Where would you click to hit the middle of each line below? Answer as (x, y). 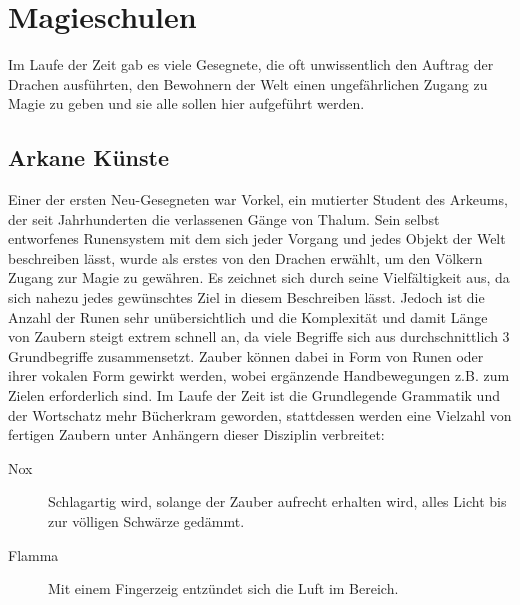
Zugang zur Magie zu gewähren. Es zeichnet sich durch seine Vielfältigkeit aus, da (259, 277)
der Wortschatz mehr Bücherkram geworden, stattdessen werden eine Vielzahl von (260, 414)
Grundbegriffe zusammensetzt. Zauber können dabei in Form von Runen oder (246, 355)
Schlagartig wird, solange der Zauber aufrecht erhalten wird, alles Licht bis (277, 501)
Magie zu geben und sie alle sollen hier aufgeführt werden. (186, 103)
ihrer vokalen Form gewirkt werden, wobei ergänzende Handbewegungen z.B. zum (259, 375)
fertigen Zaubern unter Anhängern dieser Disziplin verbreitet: (196, 434)
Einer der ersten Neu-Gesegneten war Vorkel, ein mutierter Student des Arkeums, (258, 199)
